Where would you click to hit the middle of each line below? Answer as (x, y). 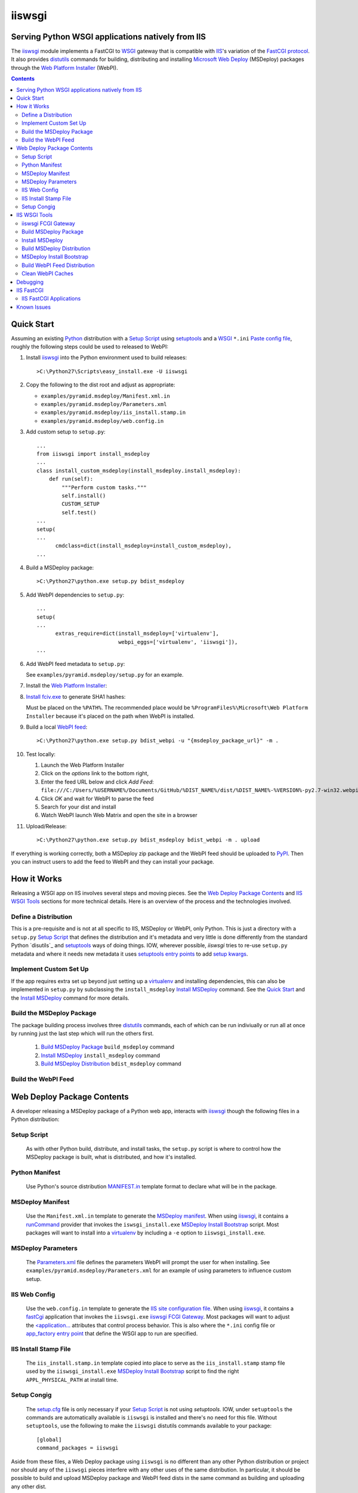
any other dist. (29, 1486)
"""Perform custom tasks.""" (104, 487)
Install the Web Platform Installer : (67, 686)
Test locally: (41, 754)
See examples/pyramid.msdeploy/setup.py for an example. (105, 674)
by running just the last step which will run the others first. (83, 1034)
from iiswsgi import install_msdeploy (93, 454)
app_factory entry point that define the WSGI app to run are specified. (112, 1333)
